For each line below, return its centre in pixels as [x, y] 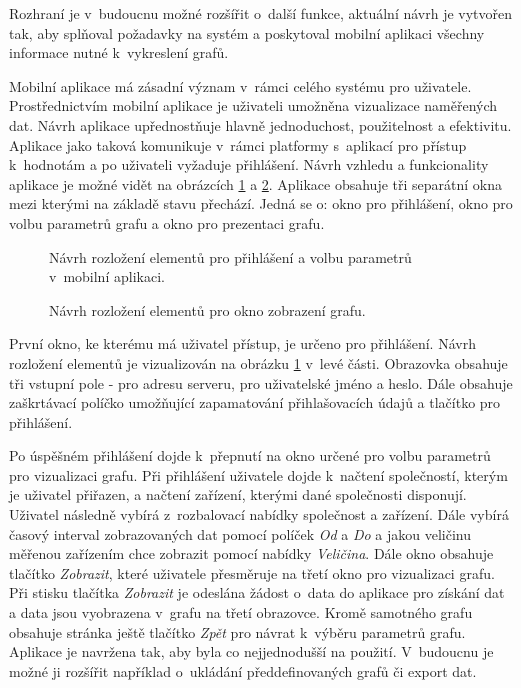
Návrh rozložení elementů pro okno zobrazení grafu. [207, 309]
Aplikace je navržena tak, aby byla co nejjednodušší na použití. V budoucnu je [251, 651]
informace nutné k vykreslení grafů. [119, 52]
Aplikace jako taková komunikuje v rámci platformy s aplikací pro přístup [238, 144]
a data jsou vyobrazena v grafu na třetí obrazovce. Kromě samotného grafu [241, 612]
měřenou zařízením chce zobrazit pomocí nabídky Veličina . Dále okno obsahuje [251, 553]
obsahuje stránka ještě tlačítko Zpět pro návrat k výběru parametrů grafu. [237, 631]
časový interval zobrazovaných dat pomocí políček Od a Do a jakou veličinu [240, 533]
